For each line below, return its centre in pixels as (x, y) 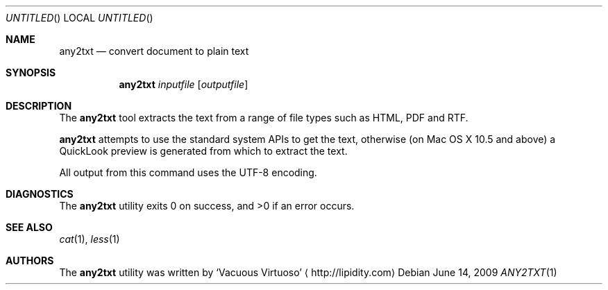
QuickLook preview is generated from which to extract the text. (203, 151)
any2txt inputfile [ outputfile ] (184, 84)
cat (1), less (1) (90, 239)
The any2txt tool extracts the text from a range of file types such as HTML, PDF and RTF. (264, 118)
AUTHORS (30, 261)
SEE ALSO (29, 227)
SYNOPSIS (31, 72)
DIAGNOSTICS (40, 194)
